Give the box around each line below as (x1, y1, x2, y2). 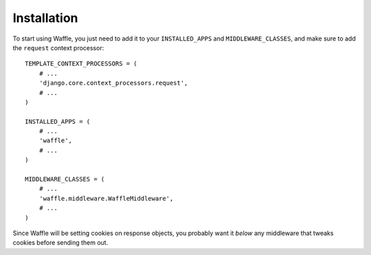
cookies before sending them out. (12, 239, 109, 247)
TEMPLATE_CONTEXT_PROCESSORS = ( (25, 60, 137, 68)
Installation (12, 10, 78, 25)
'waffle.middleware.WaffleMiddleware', (38, 195, 174, 202)
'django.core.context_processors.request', (38, 79, 188, 87)
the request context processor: (12, 43, 104, 52)
